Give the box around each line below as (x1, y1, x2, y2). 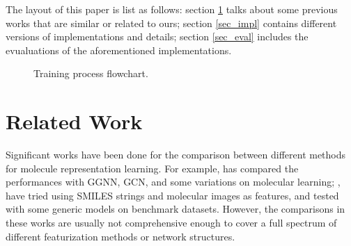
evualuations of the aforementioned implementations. (6, 42, 232, 57)
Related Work (6, 107, 143, 136)
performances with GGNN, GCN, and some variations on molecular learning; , (6, 174, 341, 189)
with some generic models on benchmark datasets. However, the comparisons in (6, 202, 345, 216)
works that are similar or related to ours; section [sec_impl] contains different (6, 15, 337, 30)
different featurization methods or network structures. (6, 229, 235, 243)
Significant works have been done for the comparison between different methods (6, 147, 346, 162)
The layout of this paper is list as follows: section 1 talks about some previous (6, 2, 338, 16)
